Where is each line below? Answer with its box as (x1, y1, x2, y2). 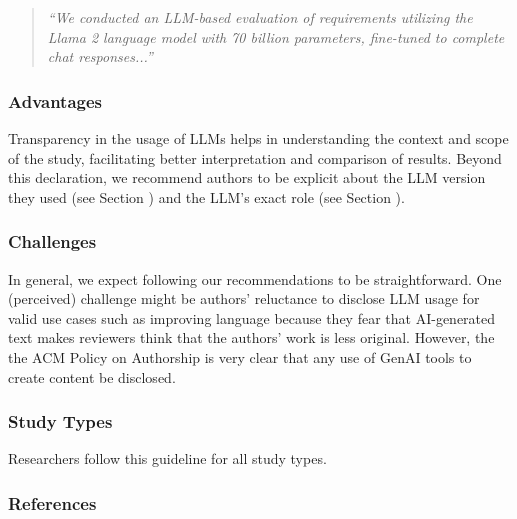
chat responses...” (47, 46, 153, 67)
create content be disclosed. (8, 366, 176, 387)
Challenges (8, 229, 97, 254)
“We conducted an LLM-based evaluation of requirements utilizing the (47, 7, 473, 27)
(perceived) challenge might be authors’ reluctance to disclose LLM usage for (8, 288, 480, 309)
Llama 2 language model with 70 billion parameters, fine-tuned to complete (47, 26, 505, 47)
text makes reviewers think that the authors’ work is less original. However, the (8, 327, 495, 348)
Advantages (8, 88, 103, 113)
